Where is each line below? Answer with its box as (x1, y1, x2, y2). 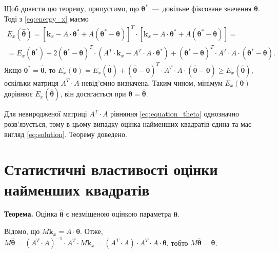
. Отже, (80, 226, 103, 237)
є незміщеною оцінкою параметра (66, 208, 171, 219)
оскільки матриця (4, 77, 58, 88)
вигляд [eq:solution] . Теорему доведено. (4, 128, 127, 139)
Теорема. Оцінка (4, 208, 57, 219)
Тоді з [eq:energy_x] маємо (4, 13, 89, 24)
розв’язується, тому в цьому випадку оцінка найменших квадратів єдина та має (4, 118, 252, 129)
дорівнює (4, 88, 33, 99)
